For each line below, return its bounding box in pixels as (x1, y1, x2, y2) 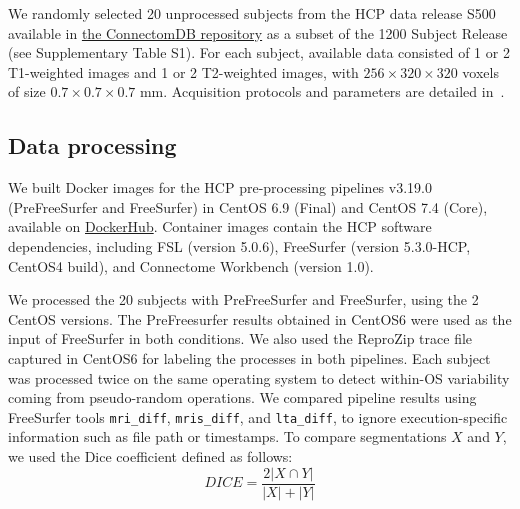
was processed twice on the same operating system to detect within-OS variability (8, 367, 510, 388)
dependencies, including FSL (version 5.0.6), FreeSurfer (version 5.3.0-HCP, (8, 235, 471, 256)
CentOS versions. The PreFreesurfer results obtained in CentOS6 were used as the (8, 308, 512, 329)
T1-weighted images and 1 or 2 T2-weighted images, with (8, 61, 359, 82)
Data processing (8, 130, 177, 161)
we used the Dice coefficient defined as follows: (8, 445, 293, 466)
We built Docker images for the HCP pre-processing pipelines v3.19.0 (8, 177, 432, 198)
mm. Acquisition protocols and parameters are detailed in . (139, 81, 505, 102)
